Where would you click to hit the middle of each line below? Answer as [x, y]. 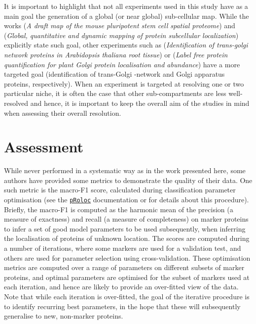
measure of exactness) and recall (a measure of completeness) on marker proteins [126, 219]
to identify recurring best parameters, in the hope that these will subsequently [122, 306]
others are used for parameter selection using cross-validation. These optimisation [127, 257]
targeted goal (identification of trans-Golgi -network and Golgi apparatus [114, 74]
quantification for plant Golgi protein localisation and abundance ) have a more [122, 64]
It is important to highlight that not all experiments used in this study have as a [126, 6]
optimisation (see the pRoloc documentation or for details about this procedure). [127, 200]
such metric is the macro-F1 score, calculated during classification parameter [120, 190]
